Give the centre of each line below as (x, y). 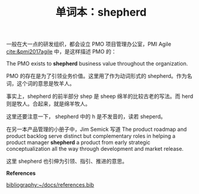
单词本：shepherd (101, 12)
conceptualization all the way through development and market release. (95, 149)
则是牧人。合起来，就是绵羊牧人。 (48, 104)
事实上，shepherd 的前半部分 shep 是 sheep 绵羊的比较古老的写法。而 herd (100, 96)
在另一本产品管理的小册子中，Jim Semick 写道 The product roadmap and (97, 129)
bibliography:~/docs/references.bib (50, 185)
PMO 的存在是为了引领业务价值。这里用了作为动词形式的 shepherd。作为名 (99, 76)
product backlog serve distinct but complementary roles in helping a (91, 136)
